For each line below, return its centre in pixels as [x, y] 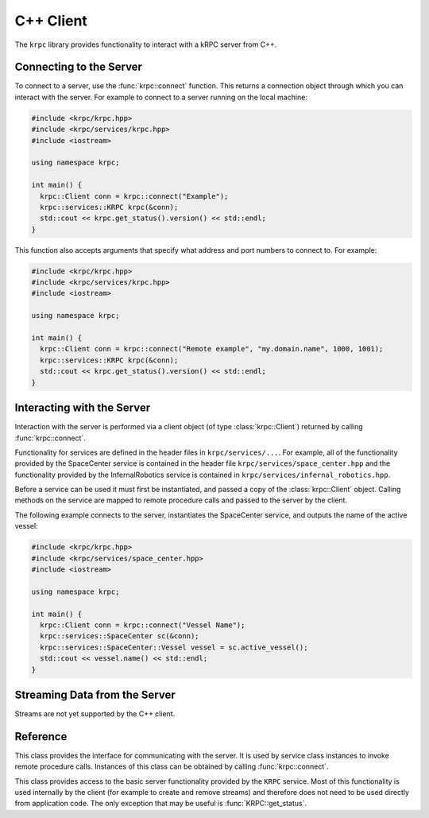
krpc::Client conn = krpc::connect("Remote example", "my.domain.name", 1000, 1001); [212, 349]
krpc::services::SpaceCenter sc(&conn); [120, 636]
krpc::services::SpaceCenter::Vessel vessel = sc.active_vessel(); [174, 647]
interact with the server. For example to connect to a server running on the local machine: [161, 97]
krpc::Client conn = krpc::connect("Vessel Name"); [143, 625]
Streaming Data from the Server [95, 694]
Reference [41, 737]
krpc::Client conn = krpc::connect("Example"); [134, 196]
